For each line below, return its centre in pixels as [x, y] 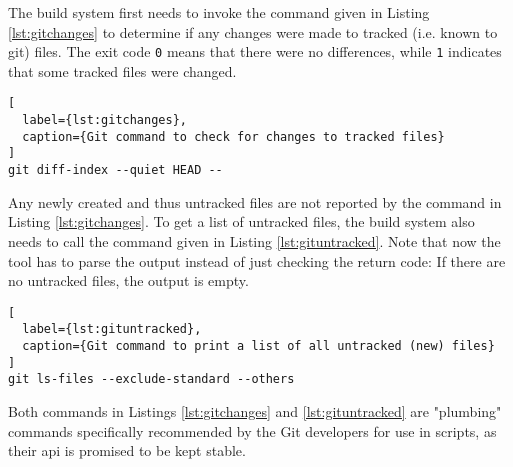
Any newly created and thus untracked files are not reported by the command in [255, 201]
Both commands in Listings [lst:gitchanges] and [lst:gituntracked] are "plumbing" [255, 410]
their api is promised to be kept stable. [127, 450]
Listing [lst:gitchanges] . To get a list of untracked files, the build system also [241, 221]
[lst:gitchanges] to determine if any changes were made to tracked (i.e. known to [253, 31]
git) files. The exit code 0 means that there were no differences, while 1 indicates [255, 51]
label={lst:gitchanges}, [104, 120]
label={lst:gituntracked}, [112, 329]
